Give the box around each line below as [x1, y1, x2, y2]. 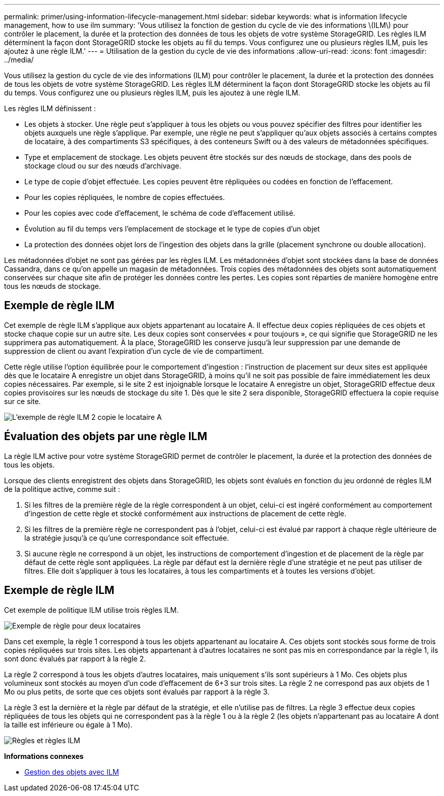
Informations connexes [4, 751, 84, 760]
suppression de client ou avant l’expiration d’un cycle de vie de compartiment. [4, 346, 264, 355]
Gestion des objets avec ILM [24, 767, 119, 776]
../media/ [4, 55, 34, 64]
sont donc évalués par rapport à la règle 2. [4, 654, 146, 663]
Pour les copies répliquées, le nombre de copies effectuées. [24, 193, 225, 202]
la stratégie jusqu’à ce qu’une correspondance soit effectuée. [24, 533, 229, 542]
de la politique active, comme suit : [4, 484, 120, 493]
